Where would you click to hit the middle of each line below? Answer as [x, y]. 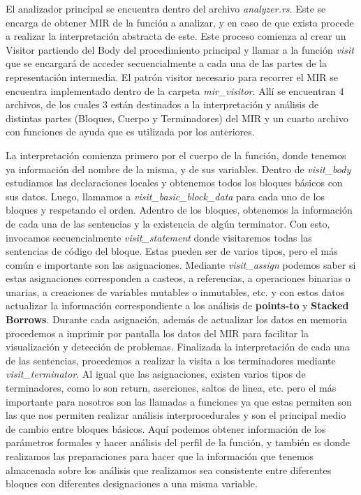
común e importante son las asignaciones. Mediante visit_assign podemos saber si [181, 264]
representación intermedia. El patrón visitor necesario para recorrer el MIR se [172, 76]
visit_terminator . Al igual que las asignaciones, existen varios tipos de [156, 374]
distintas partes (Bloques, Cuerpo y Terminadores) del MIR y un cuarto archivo [177, 118]
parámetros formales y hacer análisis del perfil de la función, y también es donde [178, 442]
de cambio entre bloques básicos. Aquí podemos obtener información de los [166, 428]
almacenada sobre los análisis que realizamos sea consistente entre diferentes [169, 470]
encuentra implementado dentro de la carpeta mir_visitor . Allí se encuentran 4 [175, 90]
